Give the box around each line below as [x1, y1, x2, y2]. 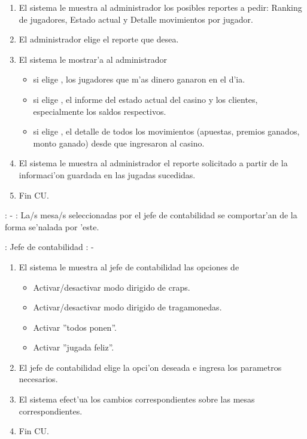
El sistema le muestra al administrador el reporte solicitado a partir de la [19, 157, 288, 169]
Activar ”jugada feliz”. [33, 341, 114, 353]
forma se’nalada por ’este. [5, 220, 99, 233]
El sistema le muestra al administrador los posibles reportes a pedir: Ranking [19, 1, 302, 13]
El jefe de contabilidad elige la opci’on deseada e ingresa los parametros [19, 361, 282, 373]
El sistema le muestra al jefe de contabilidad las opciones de [19, 260, 239, 273]
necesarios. [19, 373, 58, 385]
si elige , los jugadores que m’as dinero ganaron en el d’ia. [33, 73, 245, 86]
